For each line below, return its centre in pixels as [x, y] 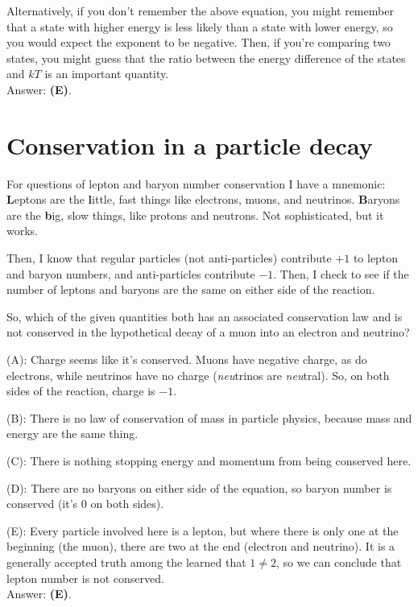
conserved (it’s [42, 504]
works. [23, 231]
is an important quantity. [107, 74]
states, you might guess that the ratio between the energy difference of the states [206, 58]
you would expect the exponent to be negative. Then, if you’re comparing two [199, 42]
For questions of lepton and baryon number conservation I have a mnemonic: [196, 183]
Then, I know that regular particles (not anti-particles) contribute [169, 258]
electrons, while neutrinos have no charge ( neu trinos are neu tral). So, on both [198, 375]
